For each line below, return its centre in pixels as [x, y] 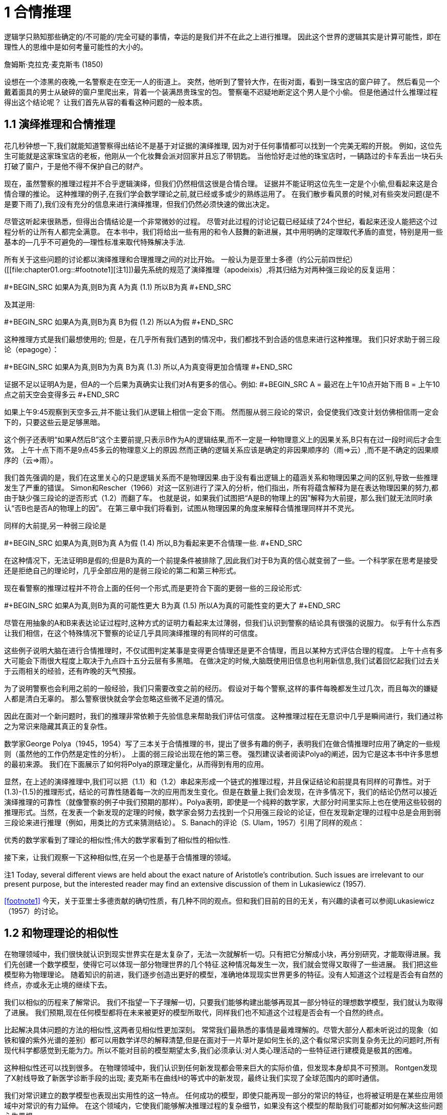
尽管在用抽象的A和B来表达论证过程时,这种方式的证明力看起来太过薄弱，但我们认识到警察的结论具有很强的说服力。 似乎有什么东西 [222, 623]
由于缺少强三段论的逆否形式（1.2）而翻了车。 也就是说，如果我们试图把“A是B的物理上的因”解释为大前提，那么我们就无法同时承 [218, 498]
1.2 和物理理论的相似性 [61, 933]
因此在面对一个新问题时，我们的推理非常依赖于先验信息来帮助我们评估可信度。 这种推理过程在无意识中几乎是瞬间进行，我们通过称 [223, 716]
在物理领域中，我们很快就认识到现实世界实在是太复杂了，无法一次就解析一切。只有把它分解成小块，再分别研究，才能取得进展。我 [222, 954]
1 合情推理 [38, 12]
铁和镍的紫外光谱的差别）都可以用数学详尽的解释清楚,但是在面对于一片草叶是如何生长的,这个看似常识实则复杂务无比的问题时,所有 [222, 1040]
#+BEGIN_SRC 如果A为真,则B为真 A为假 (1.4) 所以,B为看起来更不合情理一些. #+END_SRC [153, 543]
